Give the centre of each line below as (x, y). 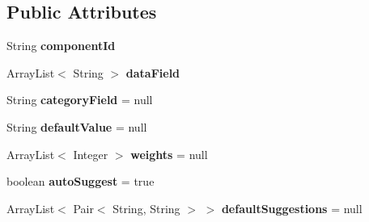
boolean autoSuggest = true (81, 181)
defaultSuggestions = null (292, 208)
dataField (153, 72)
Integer (91, 154)
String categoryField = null (80, 100)
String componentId (61, 46)
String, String (146, 208)
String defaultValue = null (77, 126)
